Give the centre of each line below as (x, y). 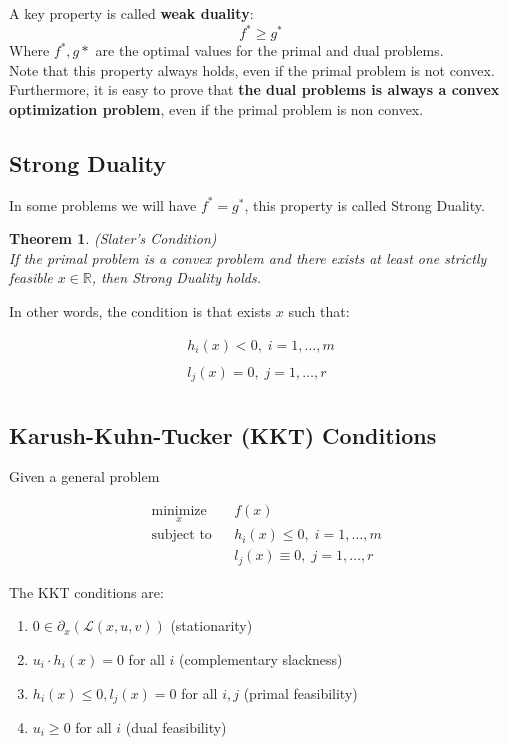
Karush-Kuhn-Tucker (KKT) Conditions (223, 434)
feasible (31, 277)
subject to (181, 535)
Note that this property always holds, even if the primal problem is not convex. (252, 69)
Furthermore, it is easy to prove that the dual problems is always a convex (254, 89)
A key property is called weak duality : (131, 13)
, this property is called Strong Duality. (364, 204)
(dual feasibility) (176, 727)
